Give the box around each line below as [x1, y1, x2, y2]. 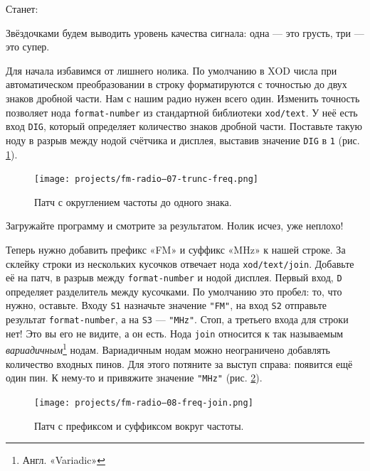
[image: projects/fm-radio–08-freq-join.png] [34, 397, 253, 408]
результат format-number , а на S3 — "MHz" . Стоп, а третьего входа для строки [6, 312, 349, 327]
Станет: [6, 1, 38, 16]
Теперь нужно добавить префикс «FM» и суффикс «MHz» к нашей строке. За [6, 242, 346, 256]
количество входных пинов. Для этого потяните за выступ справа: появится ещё [6, 356, 353, 371]
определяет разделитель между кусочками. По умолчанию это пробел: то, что [6, 283, 342, 298]
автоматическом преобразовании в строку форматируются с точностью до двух [6, 77, 347, 92]
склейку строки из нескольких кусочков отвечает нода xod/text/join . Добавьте [6, 256, 354, 271]
